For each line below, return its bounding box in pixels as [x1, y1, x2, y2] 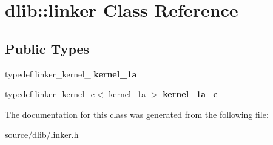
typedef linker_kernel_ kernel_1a [5, 67, 137, 80]
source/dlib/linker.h [5, 128, 79, 141]
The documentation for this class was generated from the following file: [5, 108, 269, 120]
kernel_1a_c [163, 88, 218, 100]
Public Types [5, 39, 90, 57]
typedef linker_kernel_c [5, 88, 95, 100]
